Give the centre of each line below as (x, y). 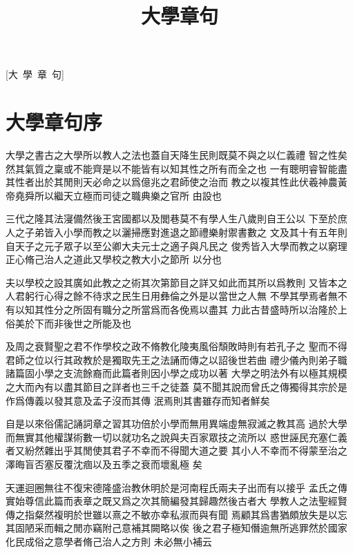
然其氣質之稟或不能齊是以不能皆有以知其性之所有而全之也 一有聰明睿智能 (172, 168)
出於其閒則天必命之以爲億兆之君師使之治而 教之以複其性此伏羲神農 (186, 182)
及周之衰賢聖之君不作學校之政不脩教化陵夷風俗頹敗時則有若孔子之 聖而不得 (176, 346)
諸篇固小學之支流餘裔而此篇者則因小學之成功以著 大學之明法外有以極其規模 (176, 373)
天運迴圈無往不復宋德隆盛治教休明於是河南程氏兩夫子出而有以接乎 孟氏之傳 (176, 487)
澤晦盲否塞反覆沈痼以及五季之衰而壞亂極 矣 (104, 464)
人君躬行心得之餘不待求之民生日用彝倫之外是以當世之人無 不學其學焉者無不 (176, 296)
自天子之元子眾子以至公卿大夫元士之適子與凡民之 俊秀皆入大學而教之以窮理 (176, 245)
